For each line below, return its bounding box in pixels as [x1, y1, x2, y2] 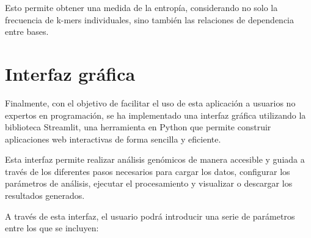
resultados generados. [5, 189, 85, 202]
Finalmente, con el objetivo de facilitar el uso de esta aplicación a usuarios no [5, 96, 296, 109]
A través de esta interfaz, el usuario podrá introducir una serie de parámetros [5, 209, 295, 222]
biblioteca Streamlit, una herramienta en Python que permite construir [5, 121, 271, 133]
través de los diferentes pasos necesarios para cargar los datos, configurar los [5, 165, 290, 177]
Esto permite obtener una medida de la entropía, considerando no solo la [5, 1, 278, 13]
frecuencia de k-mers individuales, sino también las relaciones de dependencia [5, 13, 294, 26]
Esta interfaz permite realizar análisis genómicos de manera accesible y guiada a [5, 153, 305, 166]
